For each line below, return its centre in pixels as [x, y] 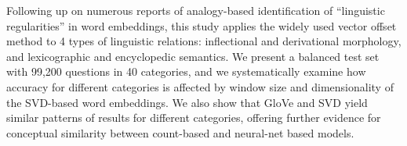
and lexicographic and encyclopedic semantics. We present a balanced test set [193, 56]
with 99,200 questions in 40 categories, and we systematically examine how [186, 71]
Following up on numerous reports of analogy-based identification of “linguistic [196, 10]
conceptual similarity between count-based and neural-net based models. [180, 132]
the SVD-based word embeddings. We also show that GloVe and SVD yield [187, 102]
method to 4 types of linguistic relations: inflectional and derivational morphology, [204, 41]
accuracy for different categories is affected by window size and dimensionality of [200, 86]
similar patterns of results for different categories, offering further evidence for [194, 118]
